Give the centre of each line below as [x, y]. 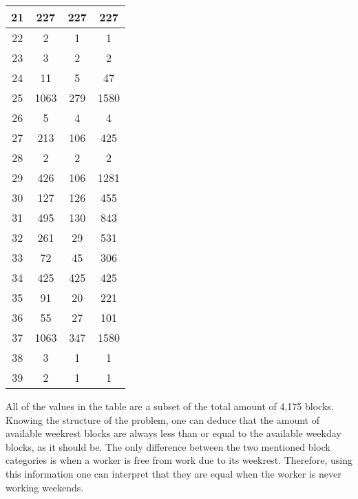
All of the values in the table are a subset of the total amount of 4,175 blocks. [170, 406]
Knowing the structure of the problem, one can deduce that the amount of [162, 419]
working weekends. [45, 487]
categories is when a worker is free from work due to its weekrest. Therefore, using [179, 460]
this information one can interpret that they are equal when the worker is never [173, 473]
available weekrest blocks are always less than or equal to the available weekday [173, 433]
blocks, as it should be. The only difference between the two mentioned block [168, 446]
